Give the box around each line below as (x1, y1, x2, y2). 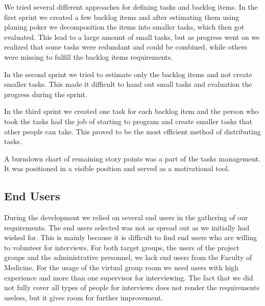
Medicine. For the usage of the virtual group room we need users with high (4, 262, 239, 273)
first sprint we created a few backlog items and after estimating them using (4, 11, 239, 22)
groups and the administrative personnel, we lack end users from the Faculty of (4, 252, 252, 263)
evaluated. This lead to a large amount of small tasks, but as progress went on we (4, 31, 260, 42)
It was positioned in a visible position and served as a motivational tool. (4, 163, 230, 174)
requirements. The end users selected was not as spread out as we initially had (4, 222, 250, 232)
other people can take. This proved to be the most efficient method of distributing (4, 126, 261, 136)
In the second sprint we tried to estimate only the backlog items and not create (4, 68, 252, 79)
